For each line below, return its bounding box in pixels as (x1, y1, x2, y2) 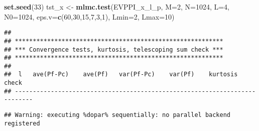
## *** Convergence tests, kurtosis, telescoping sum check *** (4, 46, 223, 53)
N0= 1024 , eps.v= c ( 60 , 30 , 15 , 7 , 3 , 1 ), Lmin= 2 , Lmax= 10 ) (4, 11, 175, 22)
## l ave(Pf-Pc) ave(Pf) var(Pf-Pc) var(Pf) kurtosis (4, 71, 238, 78)
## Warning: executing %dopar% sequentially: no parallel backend (4, 111, 231, 119)
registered (4, 119, 40, 127)
